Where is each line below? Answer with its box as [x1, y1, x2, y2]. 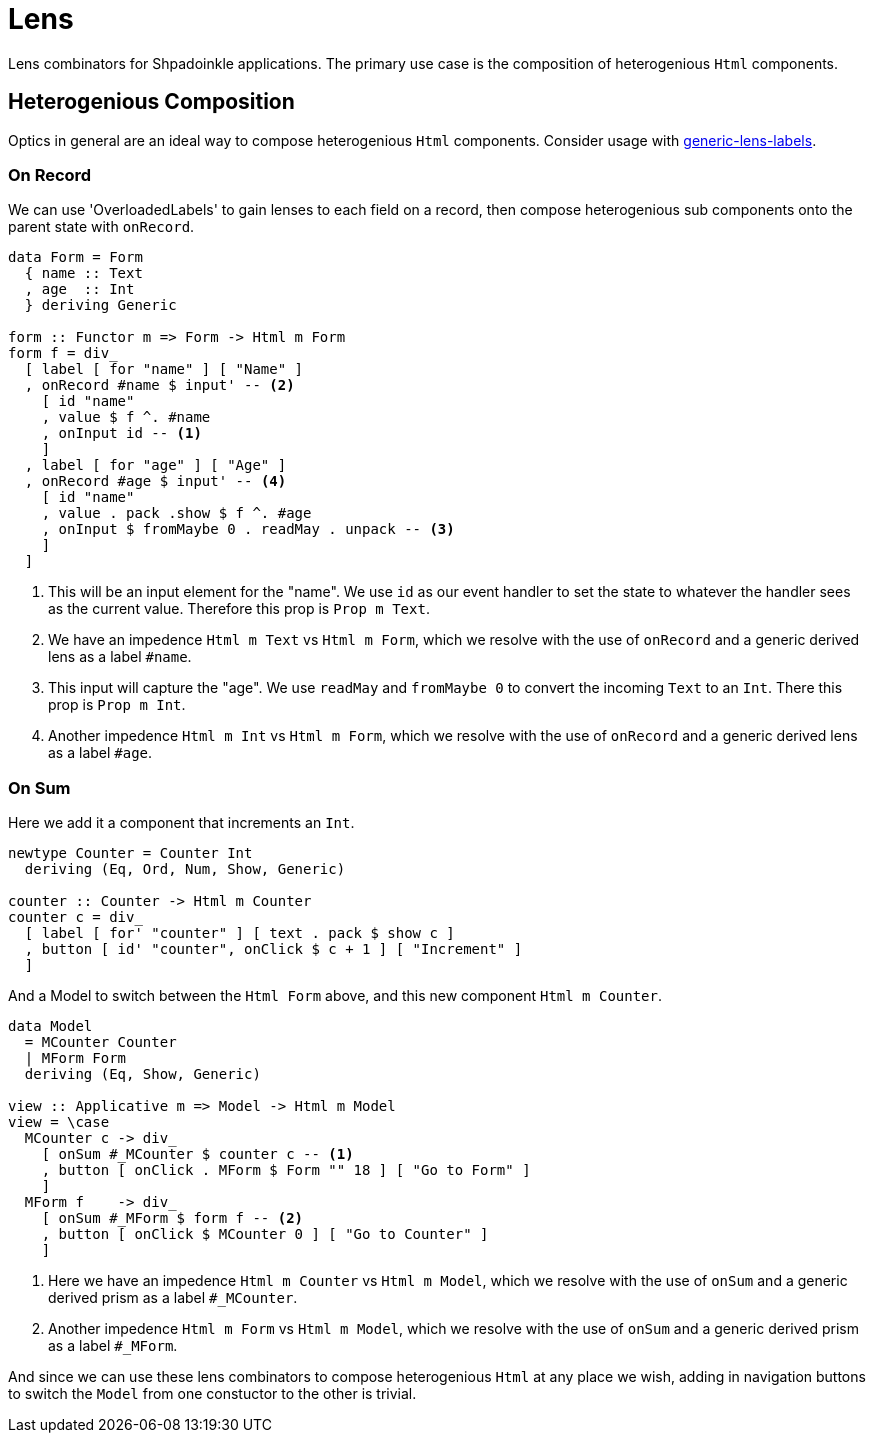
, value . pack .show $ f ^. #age [41, 505, 312, 522]
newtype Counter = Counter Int [8, 845, 253, 862]
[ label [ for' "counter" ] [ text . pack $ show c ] [24, 925, 455, 942]
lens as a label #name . [48, 648, 192, 666]
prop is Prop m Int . [48, 696, 186, 714]
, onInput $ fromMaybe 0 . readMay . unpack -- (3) [41, 521, 455, 538]
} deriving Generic [24, 297, 177, 314]
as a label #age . [48, 744, 153, 762]
